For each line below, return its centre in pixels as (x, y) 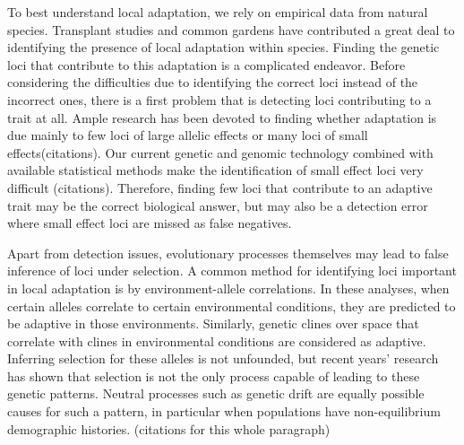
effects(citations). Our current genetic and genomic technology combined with (220, 152)
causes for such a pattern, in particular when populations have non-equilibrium (224, 411)
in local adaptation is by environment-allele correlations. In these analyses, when (228, 288)
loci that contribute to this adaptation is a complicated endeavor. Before (206, 64)
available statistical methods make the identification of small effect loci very (215, 170)
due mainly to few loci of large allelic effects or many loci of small (188, 135)
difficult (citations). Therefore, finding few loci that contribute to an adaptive (220, 187)
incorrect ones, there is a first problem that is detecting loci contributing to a (219, 99)
